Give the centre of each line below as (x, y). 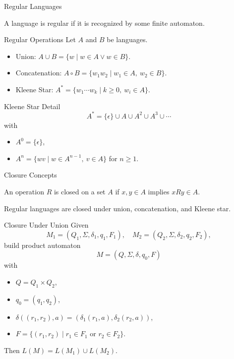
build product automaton (42, 245)
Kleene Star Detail (32, 106)
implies (159, 192)
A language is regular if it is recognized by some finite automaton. (104, 23)
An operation (24, 192)
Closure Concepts (30, 175)
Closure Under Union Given (46, 225)
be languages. (127, 39)
